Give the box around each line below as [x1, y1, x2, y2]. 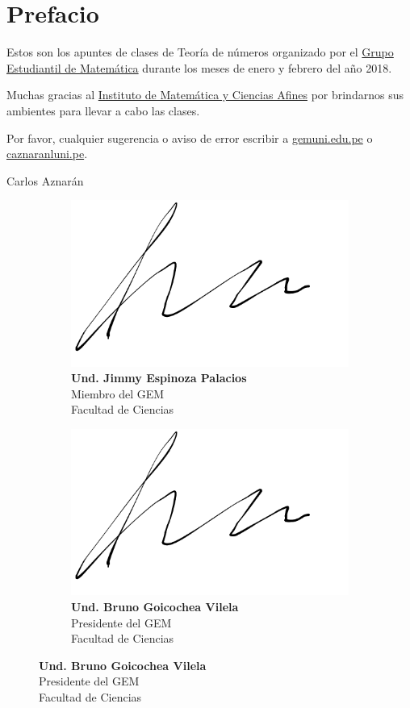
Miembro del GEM [71, 385, 165, 402]
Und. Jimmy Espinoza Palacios [71, 369, 247, 386]
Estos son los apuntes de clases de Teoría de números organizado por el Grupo [6, 44, 394, 60]
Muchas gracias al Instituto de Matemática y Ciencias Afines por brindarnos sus [6, 86, 404, 103]
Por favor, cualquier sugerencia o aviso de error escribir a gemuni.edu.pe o [6, 129, 373, 146]
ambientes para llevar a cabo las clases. [6, 102, 200, 119]
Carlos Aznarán [6, 172, 84, 189]
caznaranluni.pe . [6, 145, 88, 162]
